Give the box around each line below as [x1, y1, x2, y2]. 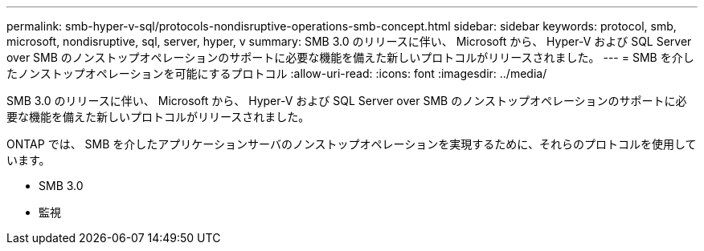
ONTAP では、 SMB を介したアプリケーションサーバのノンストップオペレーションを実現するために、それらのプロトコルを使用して [6, 137, 697, 151]
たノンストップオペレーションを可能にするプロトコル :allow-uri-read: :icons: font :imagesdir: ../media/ [6, 67, 547, 80]
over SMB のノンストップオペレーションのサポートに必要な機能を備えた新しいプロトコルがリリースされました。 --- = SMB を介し [6, 51, 694, 64]
